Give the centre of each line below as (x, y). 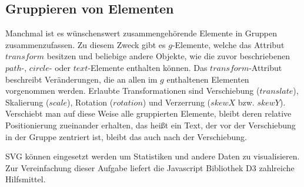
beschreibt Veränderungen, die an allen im (81, 79)
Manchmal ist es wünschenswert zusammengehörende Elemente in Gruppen (141, 33)
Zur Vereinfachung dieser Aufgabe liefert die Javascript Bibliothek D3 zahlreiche (150, 167)
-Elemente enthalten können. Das (148, 67)
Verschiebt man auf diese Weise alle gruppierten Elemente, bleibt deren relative (148, 113)
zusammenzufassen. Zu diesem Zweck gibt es (86, 44)
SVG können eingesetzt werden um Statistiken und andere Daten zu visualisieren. (153, 156)
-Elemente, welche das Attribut (228, 44)
